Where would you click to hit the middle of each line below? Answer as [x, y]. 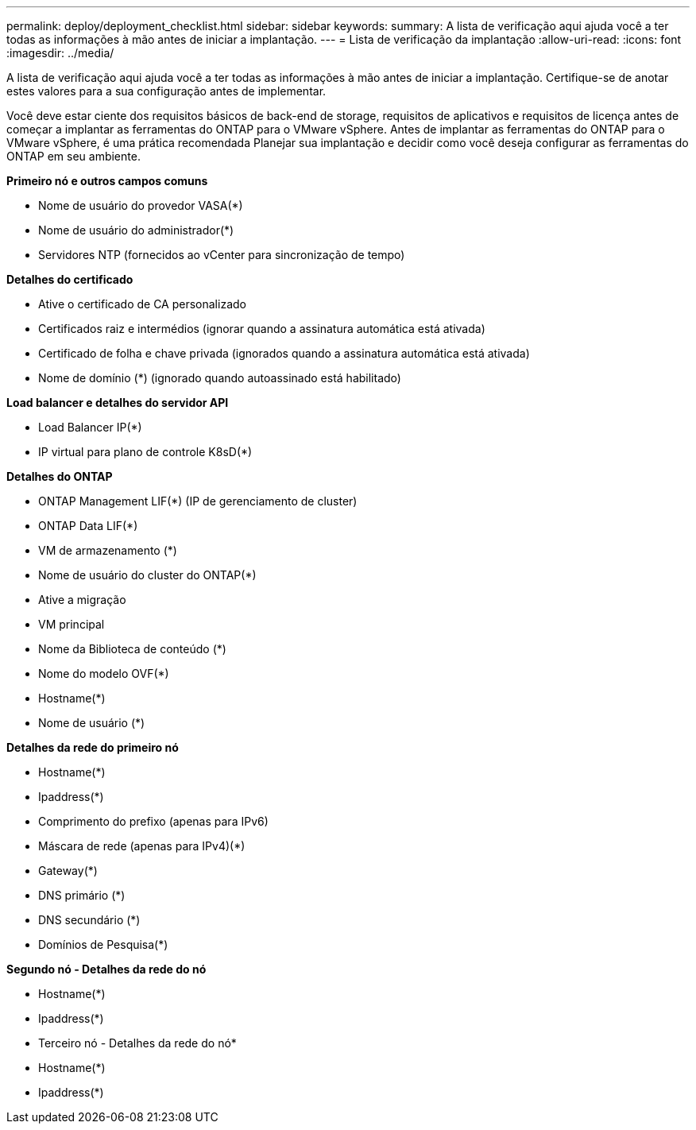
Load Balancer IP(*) [90, 427]
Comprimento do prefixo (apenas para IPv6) [153, 821]
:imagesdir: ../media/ [60, 53]
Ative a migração [82, 600]
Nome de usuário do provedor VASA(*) [141, 205]
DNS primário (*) [82, 895]
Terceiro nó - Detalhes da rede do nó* [137, 1043]
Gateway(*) [68, 871]
